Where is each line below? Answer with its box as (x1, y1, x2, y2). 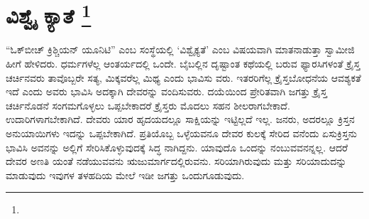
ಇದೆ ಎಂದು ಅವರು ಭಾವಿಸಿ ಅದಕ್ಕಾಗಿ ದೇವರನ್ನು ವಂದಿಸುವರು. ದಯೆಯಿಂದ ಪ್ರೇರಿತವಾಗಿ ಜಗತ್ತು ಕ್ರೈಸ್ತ (6, 84, 327, 99)
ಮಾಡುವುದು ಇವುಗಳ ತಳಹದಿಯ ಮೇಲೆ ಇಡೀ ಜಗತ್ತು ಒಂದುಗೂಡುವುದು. (6, 167, 245, 182)
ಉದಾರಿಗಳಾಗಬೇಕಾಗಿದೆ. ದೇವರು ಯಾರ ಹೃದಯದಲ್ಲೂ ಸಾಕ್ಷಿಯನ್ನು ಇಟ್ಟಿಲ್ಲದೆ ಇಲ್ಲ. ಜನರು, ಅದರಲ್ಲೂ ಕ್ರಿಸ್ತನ (6, 112, 355, 127)
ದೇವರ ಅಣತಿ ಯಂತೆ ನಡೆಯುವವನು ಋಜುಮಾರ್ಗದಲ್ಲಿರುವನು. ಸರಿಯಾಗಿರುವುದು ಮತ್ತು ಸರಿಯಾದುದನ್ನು (6, 154, 347, 169)
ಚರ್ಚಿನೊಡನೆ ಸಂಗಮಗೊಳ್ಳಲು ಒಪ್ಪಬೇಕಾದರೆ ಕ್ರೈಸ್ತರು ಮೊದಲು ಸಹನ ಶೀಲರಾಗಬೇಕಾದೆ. (6, 97, 290, 112)
